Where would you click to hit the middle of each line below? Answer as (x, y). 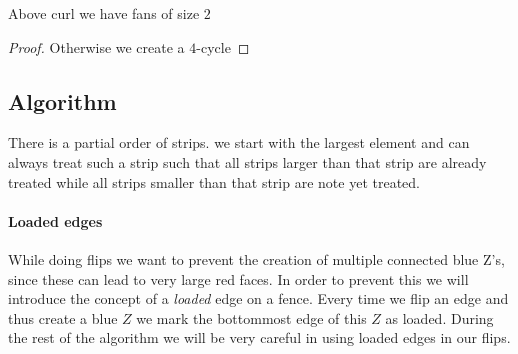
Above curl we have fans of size (104, 13)
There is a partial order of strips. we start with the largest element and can (239, 142)
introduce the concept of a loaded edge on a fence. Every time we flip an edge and (258, 298)
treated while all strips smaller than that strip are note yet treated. (214, 181)
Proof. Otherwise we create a (96, 46)
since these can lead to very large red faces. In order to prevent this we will (238, 278)
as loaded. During (439, 317)
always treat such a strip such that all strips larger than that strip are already (247, 161)
